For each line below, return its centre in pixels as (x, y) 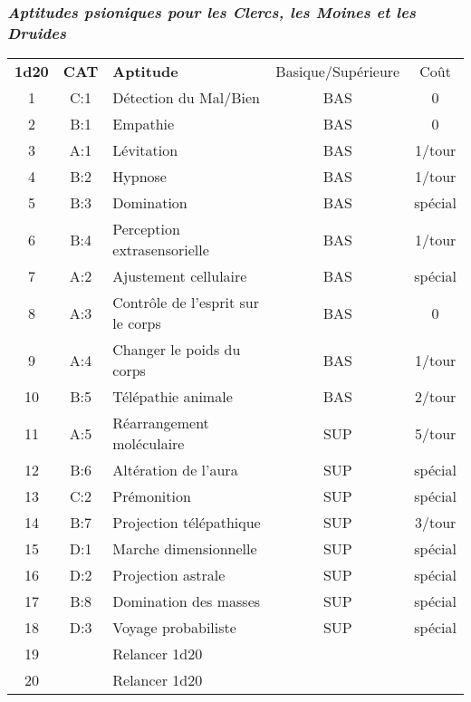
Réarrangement (161, 423)
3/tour (435, 523)
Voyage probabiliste (174, 628)
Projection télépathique (187, 523)
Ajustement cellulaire (180, 276)
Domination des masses (187, 601)
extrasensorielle (161, 250)
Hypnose (139, 177)
